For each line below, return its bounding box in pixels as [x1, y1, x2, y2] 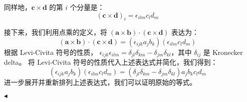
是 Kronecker [203, 47, 243, 57]
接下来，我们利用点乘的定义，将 [4, 27, 107, 37]
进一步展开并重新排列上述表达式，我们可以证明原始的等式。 [4, 77, 196, 87]
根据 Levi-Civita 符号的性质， [4, 47, 97, 57]
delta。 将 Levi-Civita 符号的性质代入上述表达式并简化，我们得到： [4, 57, 218, 67]
